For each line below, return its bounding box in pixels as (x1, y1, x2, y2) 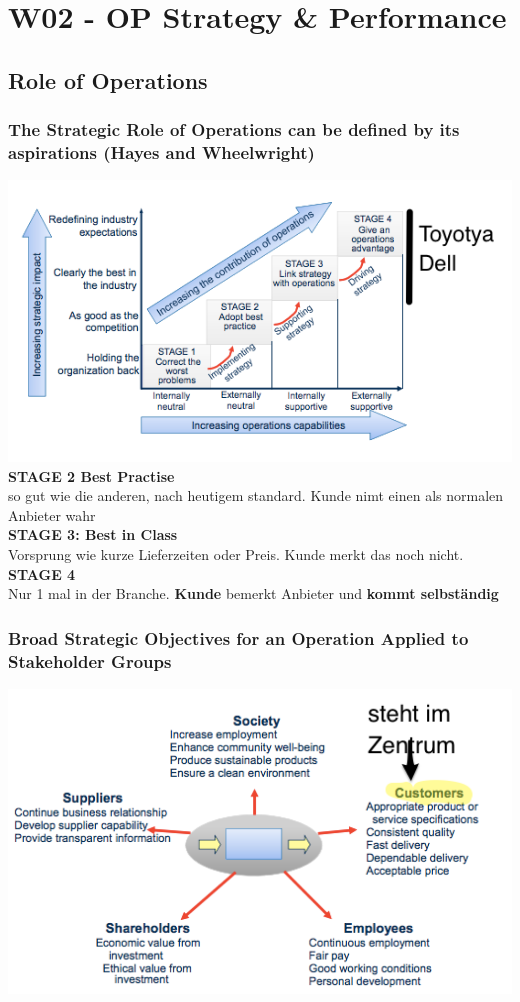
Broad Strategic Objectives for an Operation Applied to (8, 625, 469, 650)
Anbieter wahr (8, 504, 96, 525)
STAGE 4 (8, 563, 76, 584)
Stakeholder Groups (8, 648, 172, 673)
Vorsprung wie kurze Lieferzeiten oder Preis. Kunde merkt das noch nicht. (8, 543, 464, 564)
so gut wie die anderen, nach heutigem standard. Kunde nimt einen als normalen (8, 485, 504, 506)
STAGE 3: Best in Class (8, 524, 178, 545)
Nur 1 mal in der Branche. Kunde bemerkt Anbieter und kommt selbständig (8, 583, 499, 604)
